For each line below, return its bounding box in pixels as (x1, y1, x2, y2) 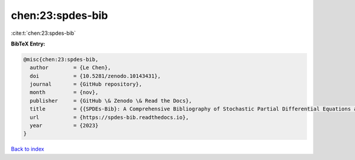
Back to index (11, 145, 44, 153)
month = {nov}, (30, 89, 99, 96)
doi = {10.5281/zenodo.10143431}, (30, 73, 161, 79)
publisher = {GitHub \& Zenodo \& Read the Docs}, (30, 97, 192, 104)
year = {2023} (30, 122, 99, 129)
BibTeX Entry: (11, 40, 46, 47)
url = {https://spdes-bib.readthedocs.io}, (30, 114, 189, 120)
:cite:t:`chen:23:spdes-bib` (11, 30, 76, 37)
